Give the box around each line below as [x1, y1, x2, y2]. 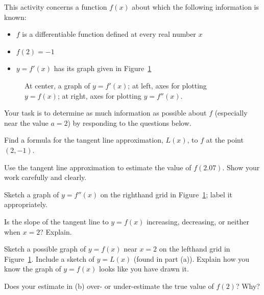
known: [4, 11, 27, 22]
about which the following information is [132, 2, 259, 12]
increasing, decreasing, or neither [146, 216, 249, 226]
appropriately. [4, 199, 47, 210]
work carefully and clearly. [4, 172, 87, 183]
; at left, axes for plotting [128, 80, 207, 90]
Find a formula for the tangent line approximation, [4, 134, 163, 145]
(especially [214, 107, 248, 118]
